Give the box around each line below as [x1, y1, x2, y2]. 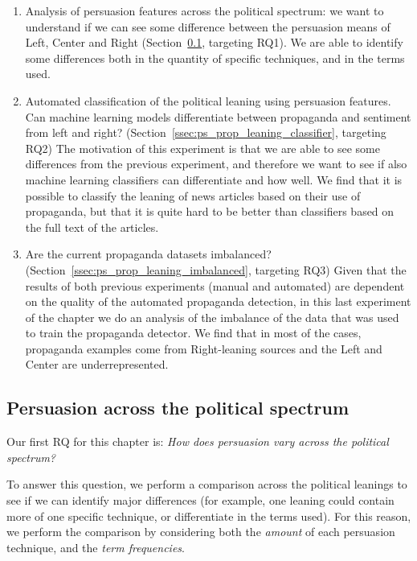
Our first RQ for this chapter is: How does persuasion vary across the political [6, 433, 389, 450]
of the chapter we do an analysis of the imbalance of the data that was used [25, 308, 399, 325]
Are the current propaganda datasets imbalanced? [25, 245, 272, 262]
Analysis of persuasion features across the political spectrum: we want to [25, 2, 384, 19]
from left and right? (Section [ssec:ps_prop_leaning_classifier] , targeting [25, 124, 386, 141]
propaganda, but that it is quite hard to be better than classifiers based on [25, 203, 395, 220]
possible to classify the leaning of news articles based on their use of [25, 187, 361, 204]
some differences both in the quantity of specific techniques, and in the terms [25, 49, 405, 66]
